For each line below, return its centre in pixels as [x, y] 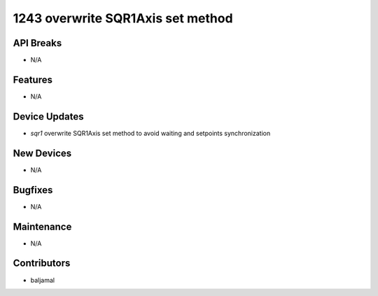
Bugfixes [33, 190]
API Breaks [37, 43]
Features [33, 79]
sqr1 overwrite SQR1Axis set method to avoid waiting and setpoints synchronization [150, 133]
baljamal [43, 280]
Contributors [42, 263]
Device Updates [48, 117]
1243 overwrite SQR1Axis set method [123, 18]
